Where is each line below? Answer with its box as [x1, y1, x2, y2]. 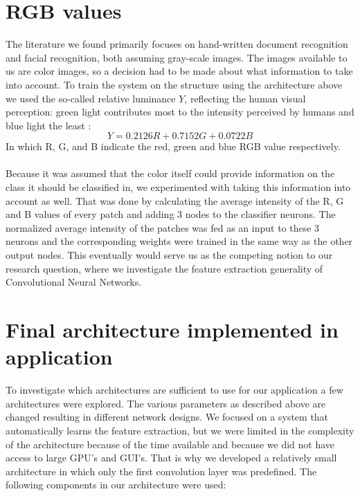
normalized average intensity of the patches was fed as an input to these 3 [6, 220, 320, 235]
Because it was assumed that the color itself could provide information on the [6, 166, 335, 181]
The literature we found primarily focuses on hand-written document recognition [6, 37, 348, 51]
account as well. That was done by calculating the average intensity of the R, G [6, 193, 344, 208]
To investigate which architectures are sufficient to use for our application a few [6, 383, 343, 397]
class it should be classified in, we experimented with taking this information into [6, 180, 351, 194]
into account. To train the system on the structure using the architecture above [6, 77, 343, 91]
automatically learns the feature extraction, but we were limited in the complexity [6, 423, 354, 437]
